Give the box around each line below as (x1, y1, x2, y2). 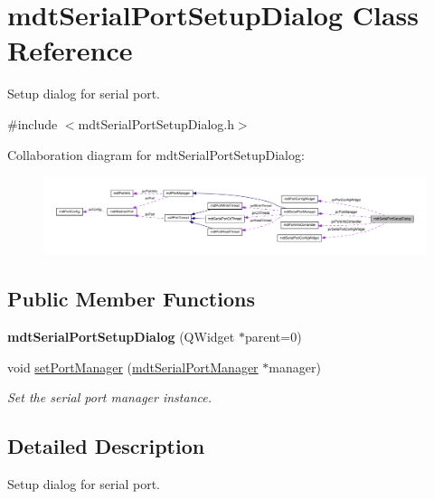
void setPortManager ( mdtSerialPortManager (7, 357, 259, 376)
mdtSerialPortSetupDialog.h (78, 114, 234, 133)
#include (7, 114, 58, 133)
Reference (7, 32, 133, 69)
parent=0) (244, 327, 302, 346)
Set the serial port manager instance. (7, 388, 212, 407)
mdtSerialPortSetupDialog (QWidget (7, 327, 235, 346)
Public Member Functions (7, 285, 255, 313)
